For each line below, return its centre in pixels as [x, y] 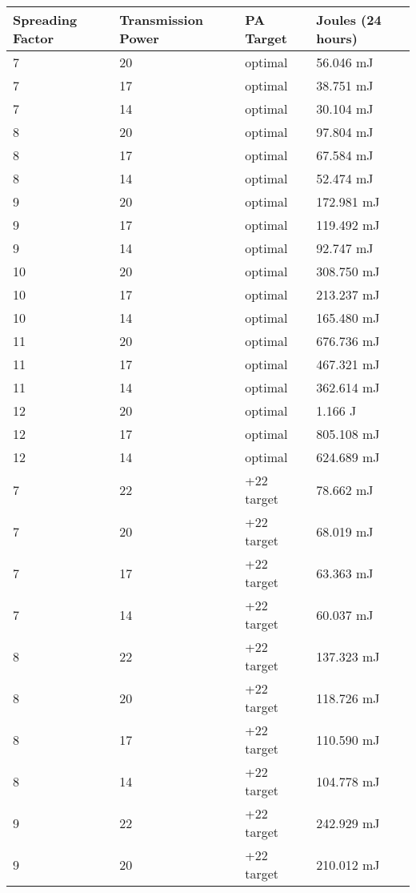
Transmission [162, 20]
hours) [337, 38]
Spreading [45, 20]
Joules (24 [349, 20]
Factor [34, 38]
